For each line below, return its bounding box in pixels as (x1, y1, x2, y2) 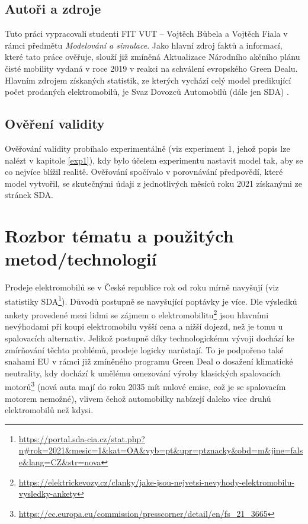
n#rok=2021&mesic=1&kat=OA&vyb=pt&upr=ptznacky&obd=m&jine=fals (18, 444, 303, 456)
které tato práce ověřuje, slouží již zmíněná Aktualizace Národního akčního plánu (5, 50, 300, 63)
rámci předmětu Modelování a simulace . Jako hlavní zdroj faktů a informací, (5, 39, 283, 51)
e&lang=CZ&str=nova (18, 455, 101, 468)
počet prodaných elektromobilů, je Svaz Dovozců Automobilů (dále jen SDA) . (5, 85, 290, 98)
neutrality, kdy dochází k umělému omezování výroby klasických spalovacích (5, 366, 281, 379)
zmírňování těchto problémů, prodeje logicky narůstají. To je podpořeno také (5, 343, 284, 356)
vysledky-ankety (18, 487, 77, 500)
